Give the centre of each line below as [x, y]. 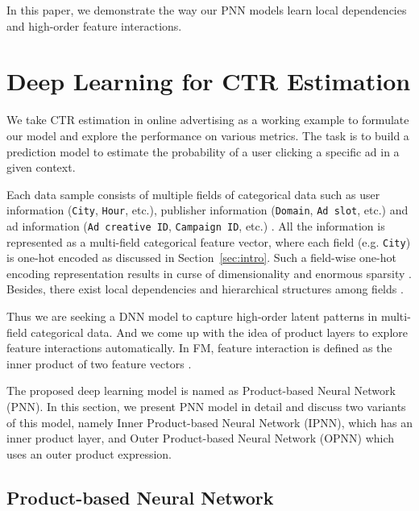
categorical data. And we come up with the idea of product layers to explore [219, 332]
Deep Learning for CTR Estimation [209, 81]
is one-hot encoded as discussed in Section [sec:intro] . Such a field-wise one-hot [201, 258]
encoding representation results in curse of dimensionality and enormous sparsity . [209, 273]
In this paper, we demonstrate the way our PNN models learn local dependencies [207, 10]
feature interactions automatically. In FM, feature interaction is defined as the [199, 348]
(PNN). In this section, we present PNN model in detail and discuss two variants [206, 406]
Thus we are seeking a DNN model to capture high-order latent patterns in [192, 316]
